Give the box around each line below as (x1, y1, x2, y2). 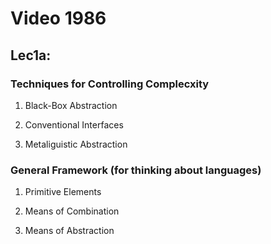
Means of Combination (24, 205, 120, 217)
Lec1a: (10, 47, 52, 64)
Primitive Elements (24, 186, 102, 198)
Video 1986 (10, 7, 107, 30)
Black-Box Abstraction (24, 99, 118, 111)
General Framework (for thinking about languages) (10, 163, 262, 177)
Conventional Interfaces (24, 118, 124, 131)
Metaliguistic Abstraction (24, 138, 128, 150)
